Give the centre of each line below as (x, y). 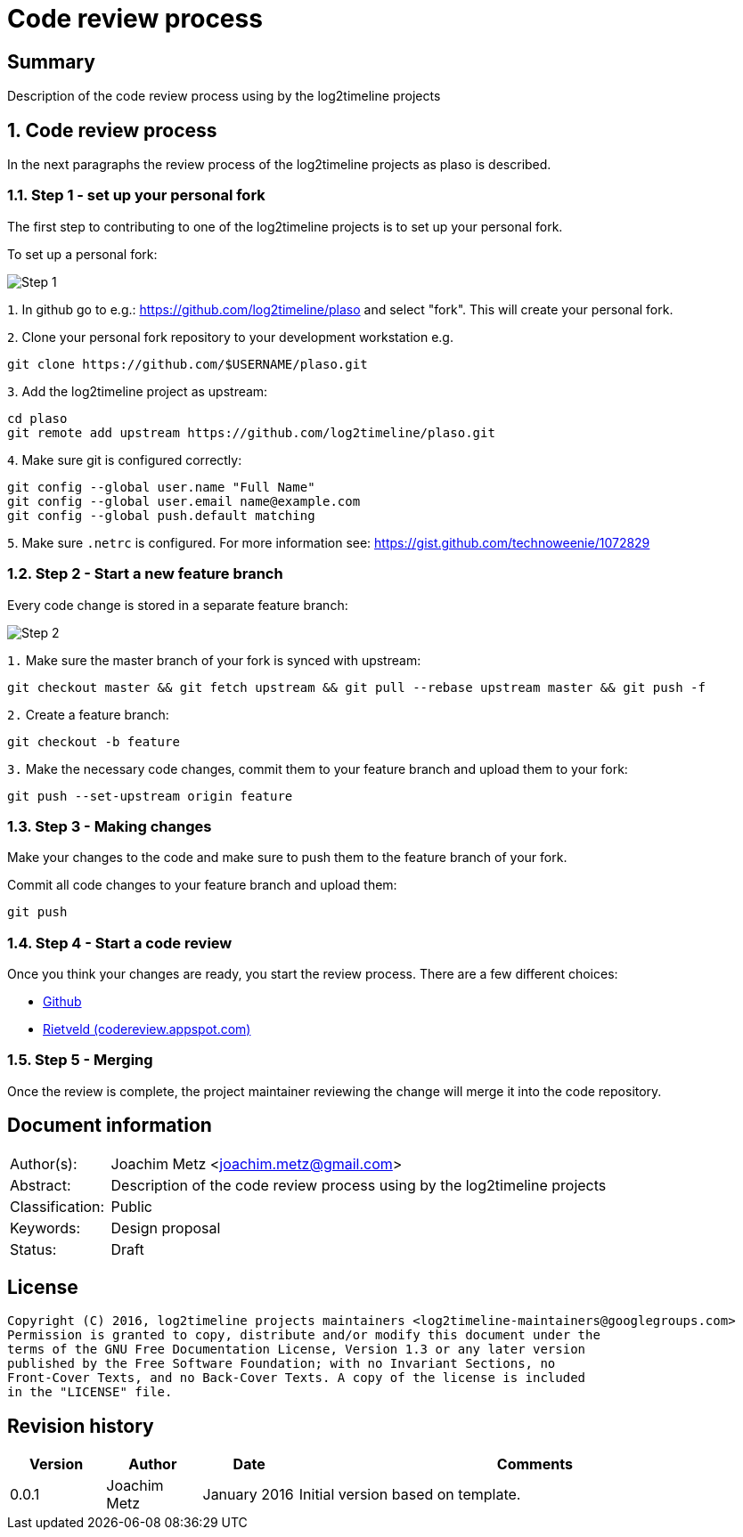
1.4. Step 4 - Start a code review (120, 943)
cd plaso (37, 418)
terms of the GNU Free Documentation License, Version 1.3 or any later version (297, 1350)
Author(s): (44, 1163)
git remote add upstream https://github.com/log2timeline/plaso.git (251, 432)
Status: (33, 1249)
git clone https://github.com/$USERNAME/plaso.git (188, 364)
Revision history (81, 1426)
